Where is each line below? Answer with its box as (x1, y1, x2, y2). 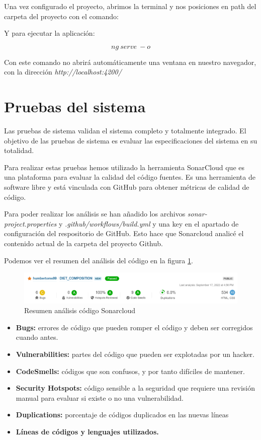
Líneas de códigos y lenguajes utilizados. (16, 426, 159, 436)
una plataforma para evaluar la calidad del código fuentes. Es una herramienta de (4, 172, 255, 182)
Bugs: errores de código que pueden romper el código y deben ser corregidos (16, 322, 253, 332)
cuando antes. (16, 332, 58, 342)
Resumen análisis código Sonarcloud (24, 305, 135, 316)
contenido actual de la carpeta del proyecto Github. (4, 238, 163, 249)
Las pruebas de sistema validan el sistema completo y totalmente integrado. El (4, 125, 246, 136)
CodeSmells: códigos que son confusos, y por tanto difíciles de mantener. (16, 365, 245, 376)
